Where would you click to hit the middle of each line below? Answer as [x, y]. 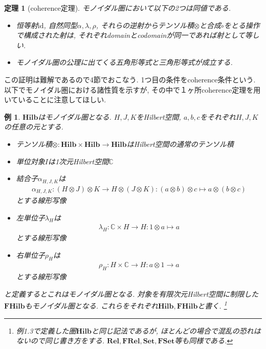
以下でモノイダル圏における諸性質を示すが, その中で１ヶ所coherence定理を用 [132, 89]
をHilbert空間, [159, 116]
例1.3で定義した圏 [46, 330]
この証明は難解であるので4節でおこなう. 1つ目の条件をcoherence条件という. [130, 79]
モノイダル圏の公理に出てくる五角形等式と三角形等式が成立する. [124, 62]
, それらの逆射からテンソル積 [145, 25]
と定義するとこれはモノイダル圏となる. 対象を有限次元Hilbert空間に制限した [131, 293]
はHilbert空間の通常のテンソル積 [180, 144]
